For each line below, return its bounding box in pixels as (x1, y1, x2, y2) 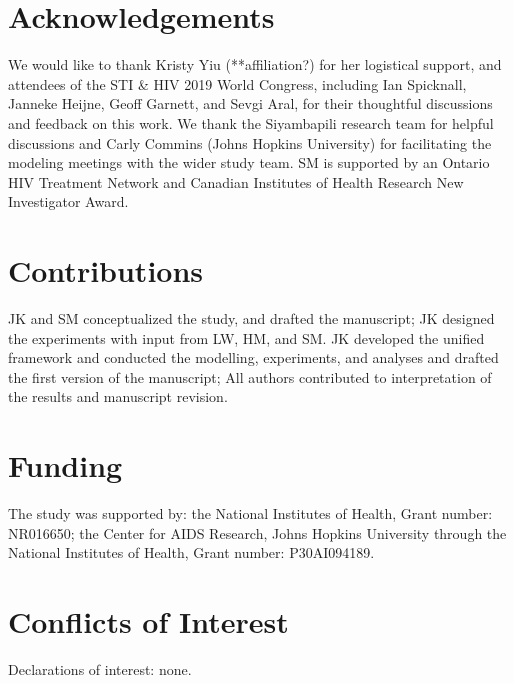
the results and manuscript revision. (8, 386, 228, 407)
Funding (8, 445, 123, 486)
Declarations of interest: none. (8, 659, 192, 679)
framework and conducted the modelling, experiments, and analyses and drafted (8, 347, 499, 368)
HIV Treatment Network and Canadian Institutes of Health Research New (8, 171, 464, 192)
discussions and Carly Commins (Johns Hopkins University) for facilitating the (8, 132, 492, 153)
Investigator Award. (8, 191, 129, 212)
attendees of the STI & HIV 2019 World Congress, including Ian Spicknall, (8, 73, 467, 94)
